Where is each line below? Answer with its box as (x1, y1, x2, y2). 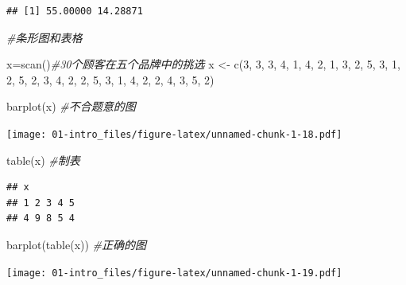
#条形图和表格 (6, 29, 83, 45)
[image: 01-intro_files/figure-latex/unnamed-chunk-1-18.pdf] (6, 128, 342, 140)
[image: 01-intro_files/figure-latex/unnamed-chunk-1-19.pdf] (6, 267, 342, 279)
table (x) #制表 (6, 151, 80, 168)
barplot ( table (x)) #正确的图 (6, 236, 147, 252)
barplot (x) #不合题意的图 (6, 98, 136, 115)
